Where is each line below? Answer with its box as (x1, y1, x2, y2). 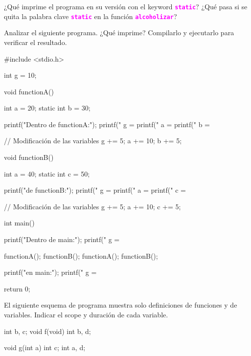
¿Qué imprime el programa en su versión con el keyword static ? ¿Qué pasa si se (4, 1, 248, 11)
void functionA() (4, 86, 54, 96)
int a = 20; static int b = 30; (4, 103, 91, 113)
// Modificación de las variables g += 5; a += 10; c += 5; (4, 201, 181, 211)
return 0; (4, 283, 30, 293)
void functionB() (4, 152, 54, 162)
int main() (4, 218, 35, 228)
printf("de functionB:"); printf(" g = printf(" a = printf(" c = (4, 185, 186, 195)
